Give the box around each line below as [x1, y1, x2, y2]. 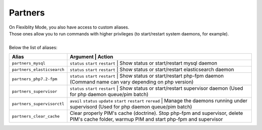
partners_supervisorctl [12, 101, 65, 106]
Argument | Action [69, 53, 114, 60]
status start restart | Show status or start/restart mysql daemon [69, 60, 218, 66]
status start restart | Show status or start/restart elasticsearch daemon [69, 66, 234, 73]
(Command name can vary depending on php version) [69, 79, 194, 85]
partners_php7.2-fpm [12, 76, 58, 81]
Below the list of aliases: [9, 44, 58, 50]
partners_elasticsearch [12, 67, 65, 72]
